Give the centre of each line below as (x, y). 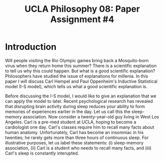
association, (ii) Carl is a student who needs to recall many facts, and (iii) (78, 148)
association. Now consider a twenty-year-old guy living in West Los (91, 116)
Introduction (31, 47)
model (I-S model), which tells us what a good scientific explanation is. (76, 86)
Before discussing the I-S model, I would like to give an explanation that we (81, 96)
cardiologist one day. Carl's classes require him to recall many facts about (80, 127)
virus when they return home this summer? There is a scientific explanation (81, 66)
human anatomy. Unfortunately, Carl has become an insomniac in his (74, 132)
